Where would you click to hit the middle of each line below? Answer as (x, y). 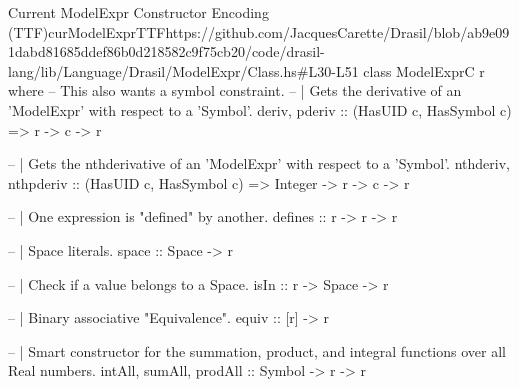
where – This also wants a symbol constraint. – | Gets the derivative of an (235, 90)
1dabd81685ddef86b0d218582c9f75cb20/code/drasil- (166, 51)
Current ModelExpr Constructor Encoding (138, 12)
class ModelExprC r (424, 70)
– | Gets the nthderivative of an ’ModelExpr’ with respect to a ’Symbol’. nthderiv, (259, 163)
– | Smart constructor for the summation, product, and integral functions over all (257, 350)
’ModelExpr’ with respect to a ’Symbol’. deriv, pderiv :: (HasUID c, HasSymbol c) (260, 109)
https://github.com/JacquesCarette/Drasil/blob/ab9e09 (337, 31)
